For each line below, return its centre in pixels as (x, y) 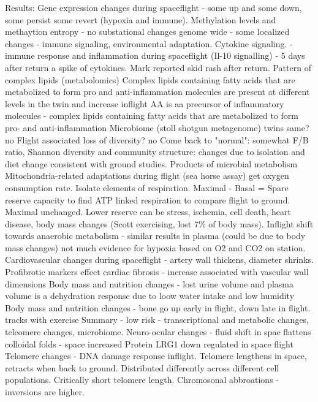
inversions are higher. (45, 392)
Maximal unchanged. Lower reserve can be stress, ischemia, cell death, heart (148, 212)
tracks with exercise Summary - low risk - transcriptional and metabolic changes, (157, 320)
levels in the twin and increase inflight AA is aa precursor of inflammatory (145, 103)
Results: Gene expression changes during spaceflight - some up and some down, (153, 7)
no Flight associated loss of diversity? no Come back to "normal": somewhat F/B (157, 139)
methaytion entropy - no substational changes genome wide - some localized (147, 32)
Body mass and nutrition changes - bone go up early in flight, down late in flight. (158, 307)
